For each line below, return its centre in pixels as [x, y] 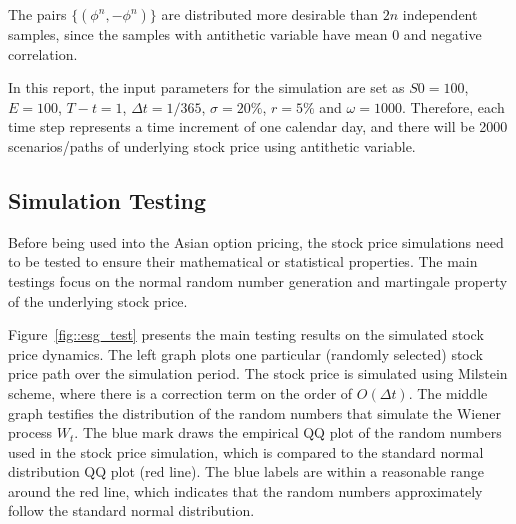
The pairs [37, 14]
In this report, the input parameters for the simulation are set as [206, 87]
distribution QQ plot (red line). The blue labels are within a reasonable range [246, 471]
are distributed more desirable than [270, 14]
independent [440, 14]
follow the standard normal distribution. [131, 510]
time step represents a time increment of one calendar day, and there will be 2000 [258, 126]
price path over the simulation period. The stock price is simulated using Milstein [258, 373]
